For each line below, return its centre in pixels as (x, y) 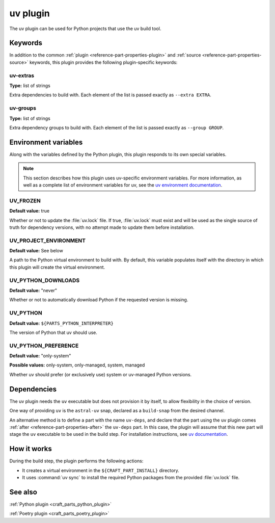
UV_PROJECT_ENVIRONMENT (48, 241)
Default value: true (30, 211)
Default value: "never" (33, 290)
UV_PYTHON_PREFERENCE (44, 346)
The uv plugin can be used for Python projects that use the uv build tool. (85, 29)
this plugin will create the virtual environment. (57, 267)
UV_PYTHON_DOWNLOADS (45, 280)
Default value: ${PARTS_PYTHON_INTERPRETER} (62, 323)
